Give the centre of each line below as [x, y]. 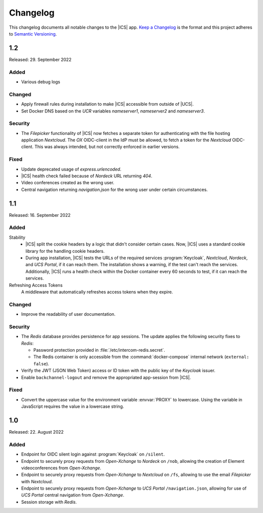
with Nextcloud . [37, 481]
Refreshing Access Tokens [36, 285]
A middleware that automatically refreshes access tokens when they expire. [97, 292]
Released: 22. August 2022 [36, 432]
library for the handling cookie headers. [65, 251]
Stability [17, 237]
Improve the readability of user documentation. [68, 314]
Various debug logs [41, 82]
